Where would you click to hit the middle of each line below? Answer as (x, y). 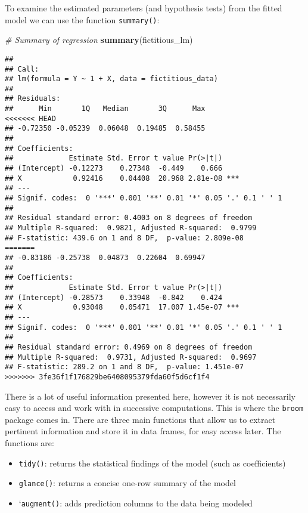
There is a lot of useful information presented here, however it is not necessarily (150, 396)
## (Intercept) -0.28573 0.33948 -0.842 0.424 (114, 297)
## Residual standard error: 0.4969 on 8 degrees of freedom (129, 347)
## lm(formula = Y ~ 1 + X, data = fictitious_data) (111, 79)
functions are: (29, 442)
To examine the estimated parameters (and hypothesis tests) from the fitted (144, 8)
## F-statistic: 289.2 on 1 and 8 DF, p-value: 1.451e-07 (124, 367)
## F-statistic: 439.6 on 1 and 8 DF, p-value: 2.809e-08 (124, 238)
